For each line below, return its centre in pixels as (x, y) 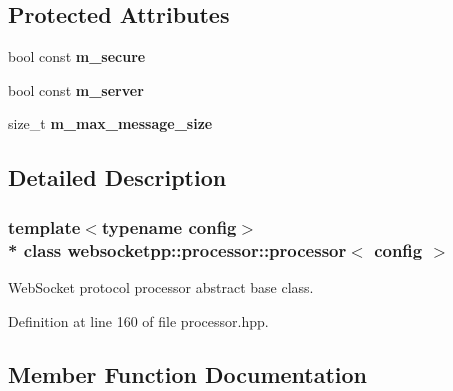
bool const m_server (76, 89)
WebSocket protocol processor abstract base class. (161, 286)
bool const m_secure (77, 56)
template (44, 226)
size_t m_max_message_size (110, 123)
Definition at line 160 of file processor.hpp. (138, 320)
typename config (169, 226)
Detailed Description (117, 177)
